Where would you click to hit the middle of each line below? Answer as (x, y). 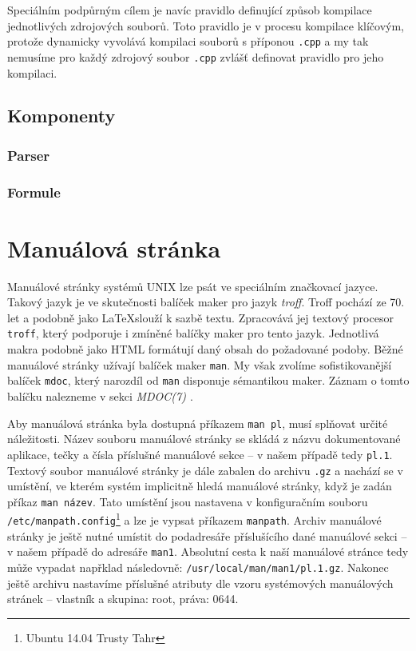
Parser (29, 155)
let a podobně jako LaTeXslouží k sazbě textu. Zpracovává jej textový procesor (200, 317)
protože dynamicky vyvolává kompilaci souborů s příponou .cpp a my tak (188, 41)
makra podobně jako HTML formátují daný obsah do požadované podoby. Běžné (205, 349)
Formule (34, 192)
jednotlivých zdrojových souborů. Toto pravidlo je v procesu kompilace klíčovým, (206, 25)
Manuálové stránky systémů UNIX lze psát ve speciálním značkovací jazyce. (193, 286)
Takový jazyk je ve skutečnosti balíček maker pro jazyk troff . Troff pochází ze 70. (206, 302)
